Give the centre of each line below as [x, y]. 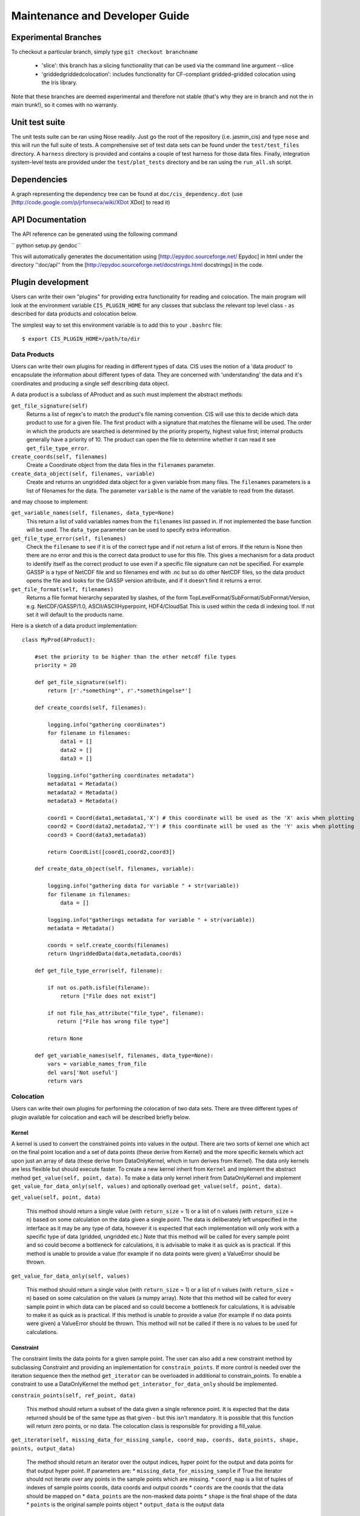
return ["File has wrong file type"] [113, 1021]
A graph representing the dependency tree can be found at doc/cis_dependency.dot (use [127, 194]
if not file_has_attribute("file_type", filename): [126, 1013]
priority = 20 [55, 665]
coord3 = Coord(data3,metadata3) [97, 835]
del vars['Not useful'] [83, 1072]
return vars [65, 1081]
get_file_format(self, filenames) [62, 589]
